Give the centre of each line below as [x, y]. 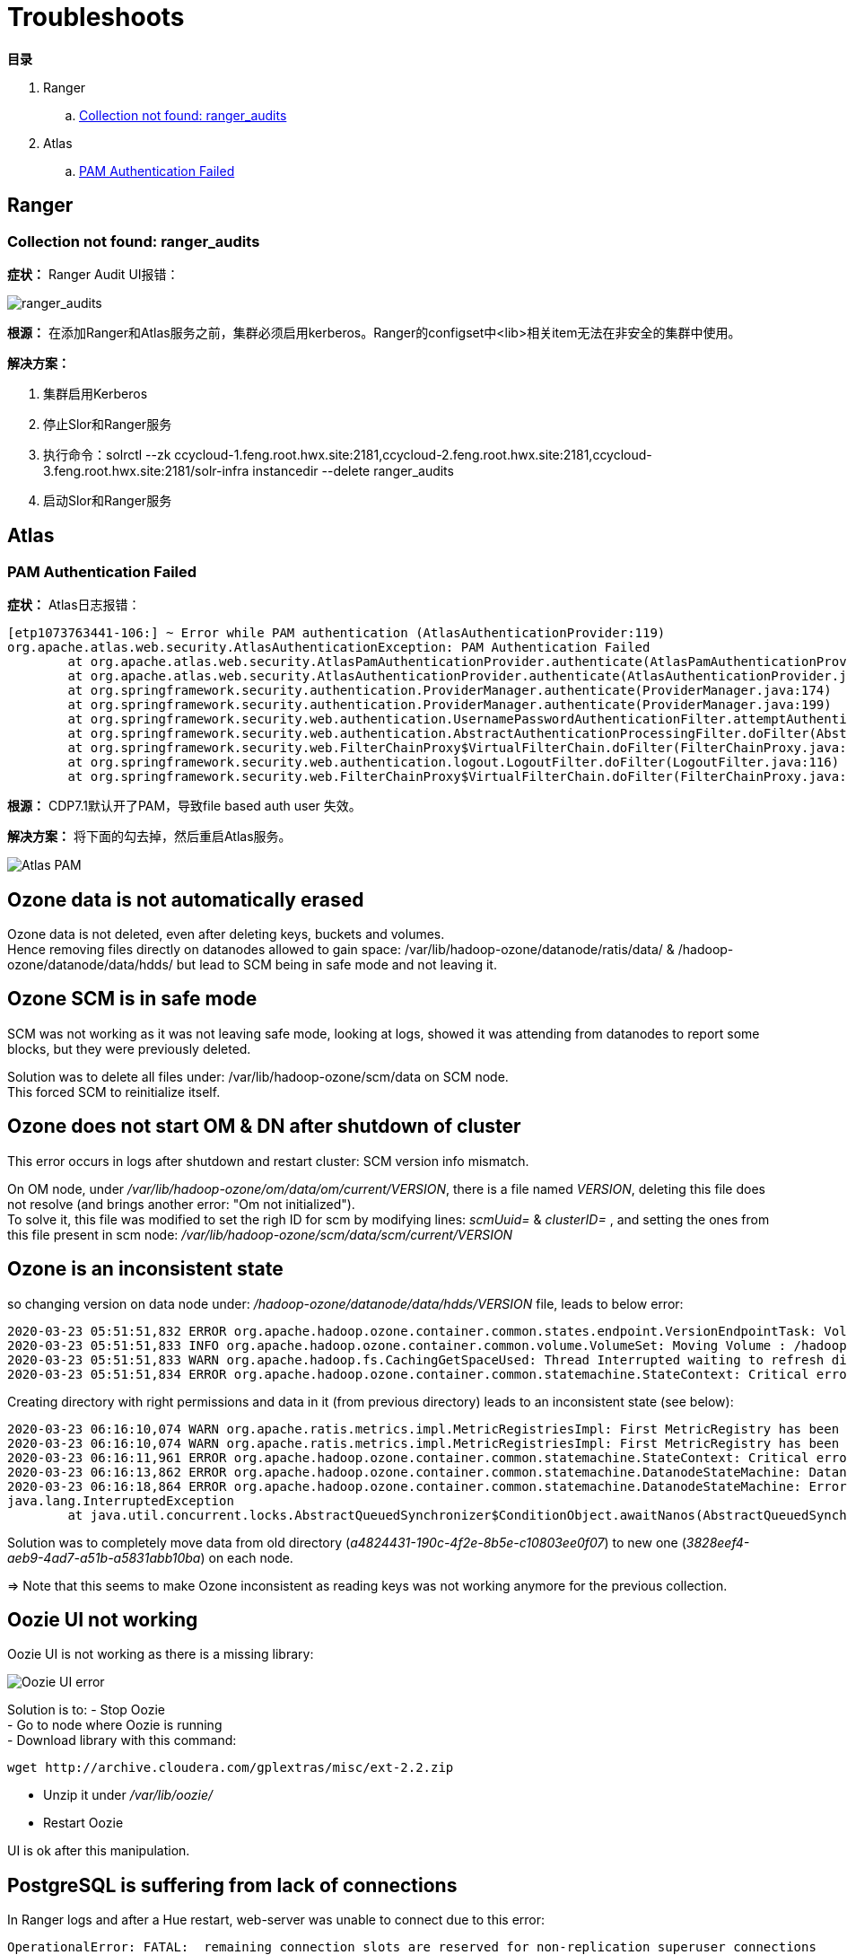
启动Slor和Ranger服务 [108, 500]
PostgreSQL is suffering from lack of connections [232, 1885]
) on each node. [247, 1557]
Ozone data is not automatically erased [186, 899]
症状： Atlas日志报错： [74, 605]
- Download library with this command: [122, 1740]
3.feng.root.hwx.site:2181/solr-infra [146, 470]
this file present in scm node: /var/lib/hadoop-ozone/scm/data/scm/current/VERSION [260, 1234]
